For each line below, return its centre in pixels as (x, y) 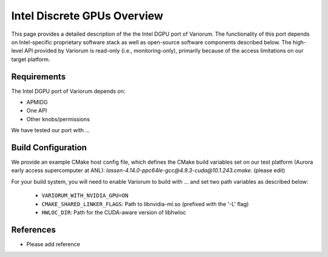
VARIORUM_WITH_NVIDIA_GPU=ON (85, 196)
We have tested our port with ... (51, 130)
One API (37, 111)
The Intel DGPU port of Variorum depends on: (68, 91)
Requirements (39, 77)
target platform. (31, 59)
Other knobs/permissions (58, 119)
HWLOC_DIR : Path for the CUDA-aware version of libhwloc (114, 213)
